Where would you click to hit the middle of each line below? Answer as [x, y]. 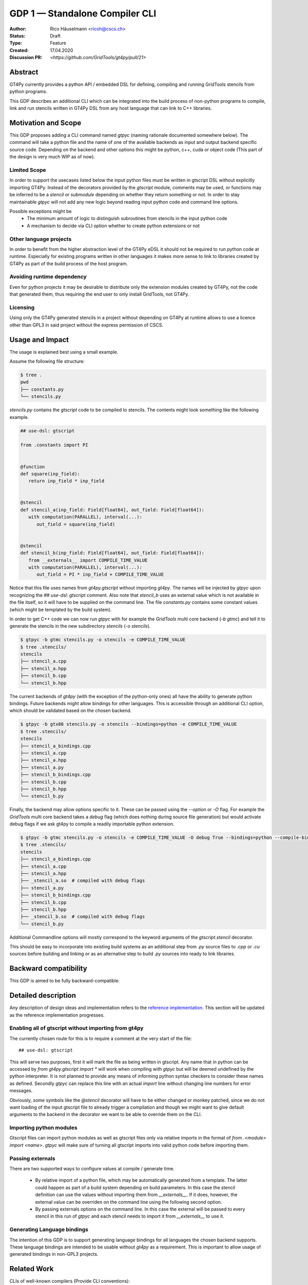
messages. [21, 1091]
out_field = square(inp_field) [76, 524]
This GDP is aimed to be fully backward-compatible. [65, 981]
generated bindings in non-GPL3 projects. [54, 1254]
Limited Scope [28, 170]
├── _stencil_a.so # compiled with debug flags [83, 881]
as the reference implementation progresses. [57, 1015]
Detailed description [43, 995]
